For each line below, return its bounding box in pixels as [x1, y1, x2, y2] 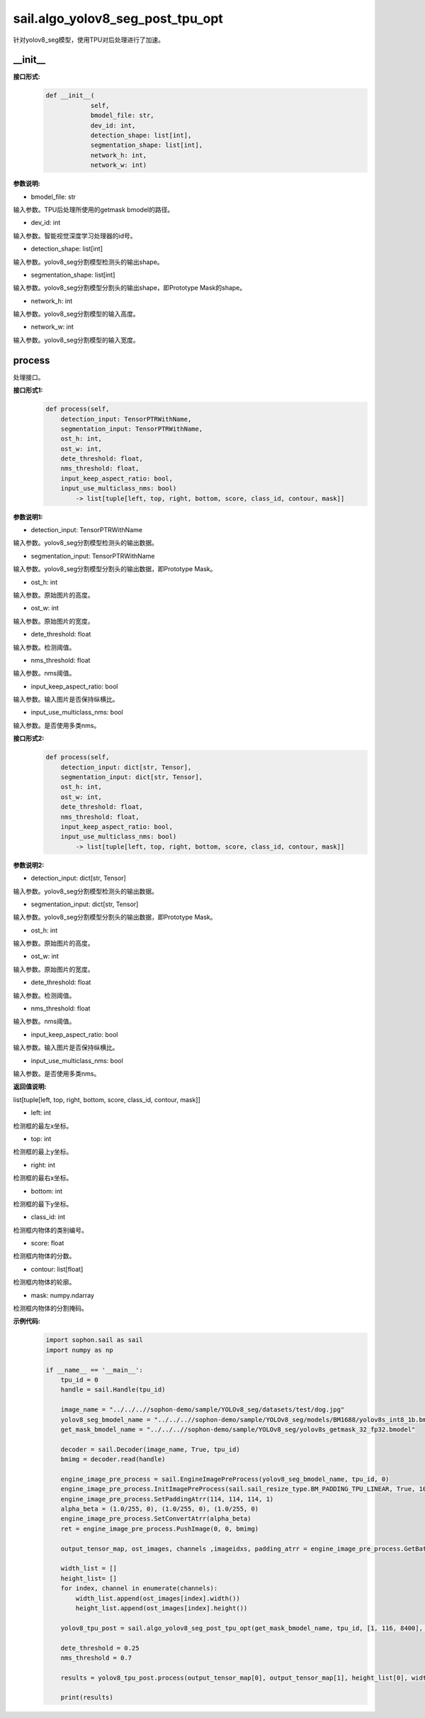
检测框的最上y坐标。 [13, 1147, 73, 1156]
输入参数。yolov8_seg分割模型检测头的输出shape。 [13, 258, 164, 266]
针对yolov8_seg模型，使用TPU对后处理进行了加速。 [13, 35, 164, 44]
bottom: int [30, 1186, 63, 1195]
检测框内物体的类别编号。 [13, 1226, 88, 1234]
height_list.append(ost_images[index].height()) [75, 1604, 248, 1612]
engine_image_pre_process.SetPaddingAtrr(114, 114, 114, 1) [60, 1494, 274, 1503]
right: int [30, 1160, 56, 1169]
